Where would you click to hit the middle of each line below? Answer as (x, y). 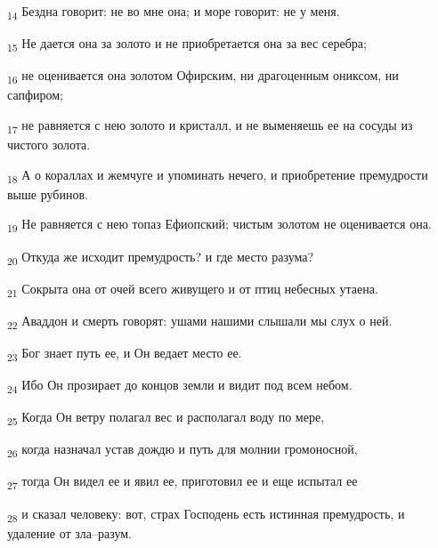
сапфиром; (35, 95)
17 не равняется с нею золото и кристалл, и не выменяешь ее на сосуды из (210, 125)
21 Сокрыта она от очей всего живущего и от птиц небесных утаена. (193, 289)
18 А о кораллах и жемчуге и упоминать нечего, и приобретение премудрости (218, 175)
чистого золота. (49, 145)
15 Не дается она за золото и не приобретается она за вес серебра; (187, 44)
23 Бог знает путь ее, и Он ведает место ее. (125, 353)
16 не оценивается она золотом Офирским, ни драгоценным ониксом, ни (203, 77)
